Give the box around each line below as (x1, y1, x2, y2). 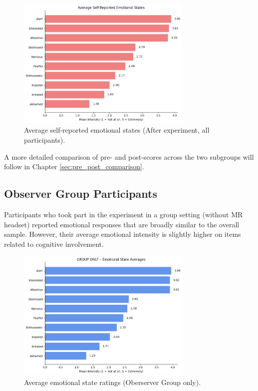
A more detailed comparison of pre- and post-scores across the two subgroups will (4, 151, 254, 162)
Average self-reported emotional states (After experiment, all (24, 125, 210, 135)
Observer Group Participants (4, 186, 158, 201)
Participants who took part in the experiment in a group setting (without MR (4, 209, 243, 219)
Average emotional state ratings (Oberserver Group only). (24, 376, 201, 387)
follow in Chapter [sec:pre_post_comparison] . (4, 161, 144, 172)
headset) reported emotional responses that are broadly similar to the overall (4, 219, 240, 229)
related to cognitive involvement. (4, 238, 104, 249)
